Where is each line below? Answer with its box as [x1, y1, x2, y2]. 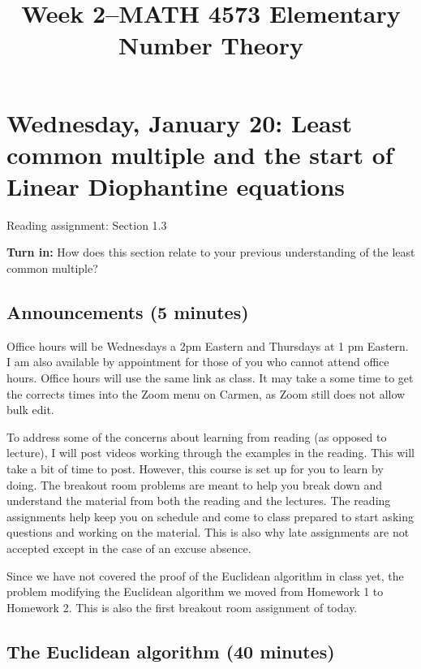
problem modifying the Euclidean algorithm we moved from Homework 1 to [6, 583, 384, 600]
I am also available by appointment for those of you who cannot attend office [6, 353, 389, 370]
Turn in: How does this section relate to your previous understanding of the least [6, 244, 415, 261]
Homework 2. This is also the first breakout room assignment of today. [6, 598, 358, 615]
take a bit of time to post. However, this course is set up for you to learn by [6, 460, 384, 477]
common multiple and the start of [6, 137, 393, 170]
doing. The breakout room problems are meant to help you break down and [6, 476, 383, 493]
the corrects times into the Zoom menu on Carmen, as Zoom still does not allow [6, 385, 406, 402]
